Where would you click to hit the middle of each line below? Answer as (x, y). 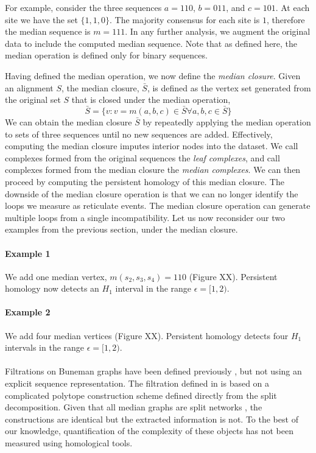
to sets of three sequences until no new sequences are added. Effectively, (139, 134)
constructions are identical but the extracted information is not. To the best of (152, 419)
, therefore (286, 19)
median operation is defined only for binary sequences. (106, 55)
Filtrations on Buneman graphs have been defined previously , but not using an (153, 371)
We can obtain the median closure (68, 121)
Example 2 (28, 312)
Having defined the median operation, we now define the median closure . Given (153, 75)
